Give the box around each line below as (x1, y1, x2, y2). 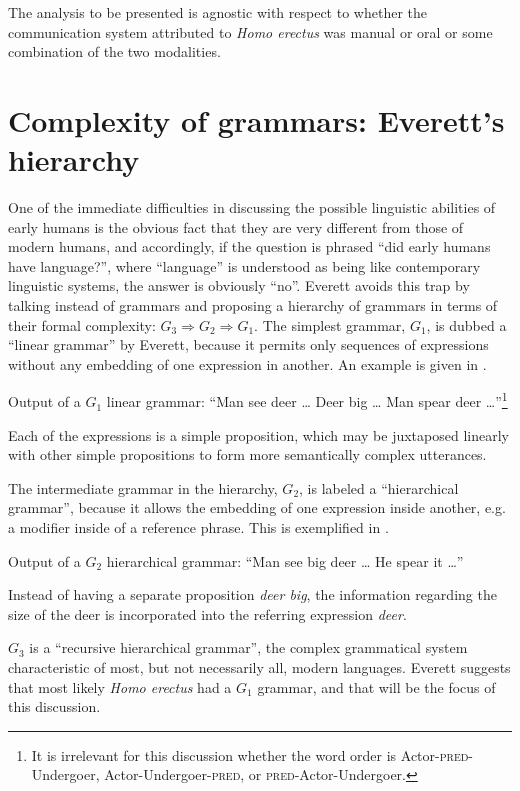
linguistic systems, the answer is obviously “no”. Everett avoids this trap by (8, 275, 470, 296)
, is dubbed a (426, 314, 507, 335)
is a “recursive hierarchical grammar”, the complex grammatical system (29, 637, 468, 658)
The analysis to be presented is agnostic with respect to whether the (8, 2, 427, 22)
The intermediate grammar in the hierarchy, (8, 477, 278, 498)
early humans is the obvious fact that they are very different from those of (8, 216, 464, 237)
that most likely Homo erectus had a (8, 676, 232, 697)
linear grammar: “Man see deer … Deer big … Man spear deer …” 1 (106, 388, 508, 412)
